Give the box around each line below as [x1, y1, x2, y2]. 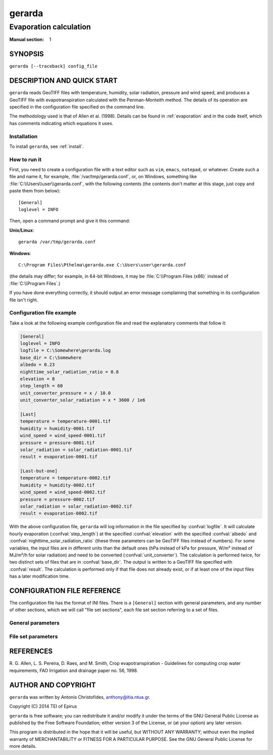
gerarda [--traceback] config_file [9, 63, 98, 69]
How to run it [9, 156, 41, 163]
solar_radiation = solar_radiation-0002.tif [20, 504, 132, 509]
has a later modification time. [9, 573, 70, 579]
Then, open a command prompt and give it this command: [9, 218, 130, 224]
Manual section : [9, 36, 44, 43]
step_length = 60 [20, 383, 63, 389]
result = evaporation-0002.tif [20, 510, 98, 516]
